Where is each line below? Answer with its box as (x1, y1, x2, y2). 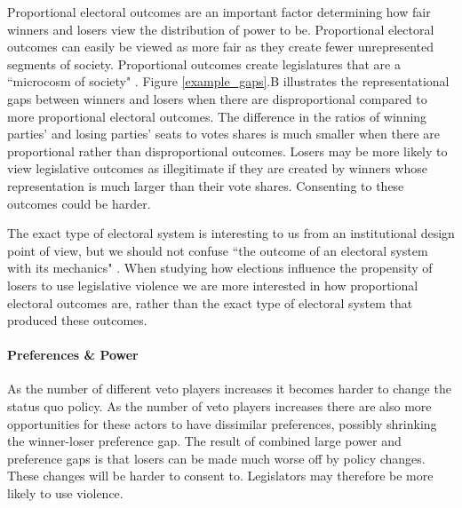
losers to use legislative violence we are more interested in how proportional (7, 275, 418, 294)
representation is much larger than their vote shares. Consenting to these (7, 176, 404, 194)
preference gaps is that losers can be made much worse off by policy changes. (7, 448, 426, 467)
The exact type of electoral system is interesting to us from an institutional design (7, 224, 455, 242)
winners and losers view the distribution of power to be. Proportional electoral (7, 20, 434, 38)
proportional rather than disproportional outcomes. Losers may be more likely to (7, 141, 448, 160)
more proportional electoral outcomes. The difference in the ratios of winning (7, 107, 427, 125)
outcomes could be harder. (7, 194, 151, 212)
